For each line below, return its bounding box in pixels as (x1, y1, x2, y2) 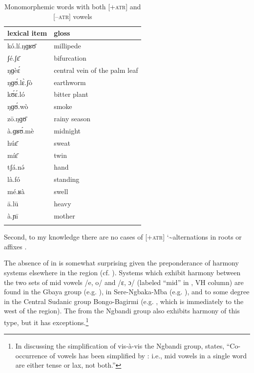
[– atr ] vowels (53, 11, 92, 21)
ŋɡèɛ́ (7, 65, 21, 75)
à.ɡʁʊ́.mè (7, 125, 34, 135)
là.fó (7, 174, 21, 184)
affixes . (4, 241, 27, 251)
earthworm (54, 77, 86, 87)
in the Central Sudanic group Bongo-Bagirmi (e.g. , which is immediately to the (4, 296, 244, 306)
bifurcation (54, 52, 86, 63)
